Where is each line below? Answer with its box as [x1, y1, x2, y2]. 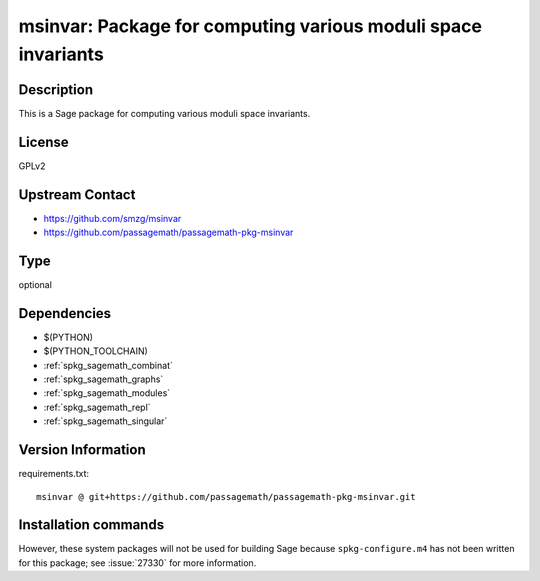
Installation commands [18, 516, 165, 534]
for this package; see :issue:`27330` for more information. [18, 556, 257, 569]
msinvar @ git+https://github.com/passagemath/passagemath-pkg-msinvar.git [36, 491, 416, 502]
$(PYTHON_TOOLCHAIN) [43, 345, 149, 357]
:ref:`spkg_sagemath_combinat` [43, 359, 174, 371]
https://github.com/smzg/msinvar [43, 212, 182, 224]
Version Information [18, 441, 146, 459]
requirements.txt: [18, 468, 90, 480]
